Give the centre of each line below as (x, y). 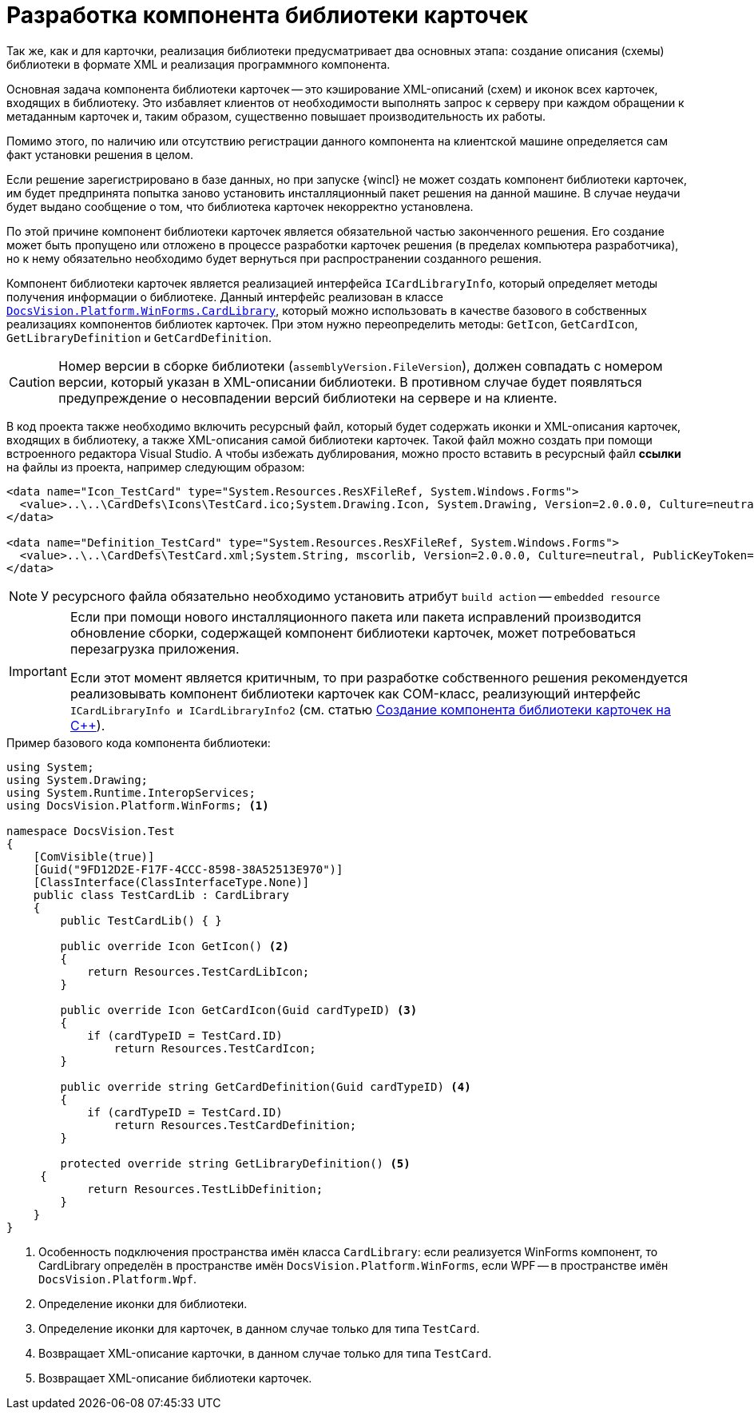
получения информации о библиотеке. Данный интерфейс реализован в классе (225, 296)
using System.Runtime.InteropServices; (131, 792)
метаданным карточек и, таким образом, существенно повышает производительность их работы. (276, 116)
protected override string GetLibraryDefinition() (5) (235, 1163)
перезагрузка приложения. (155, 648)
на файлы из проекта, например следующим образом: (156, 467)
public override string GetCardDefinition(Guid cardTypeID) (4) (266, 1086)
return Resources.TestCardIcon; (215, 1048)
